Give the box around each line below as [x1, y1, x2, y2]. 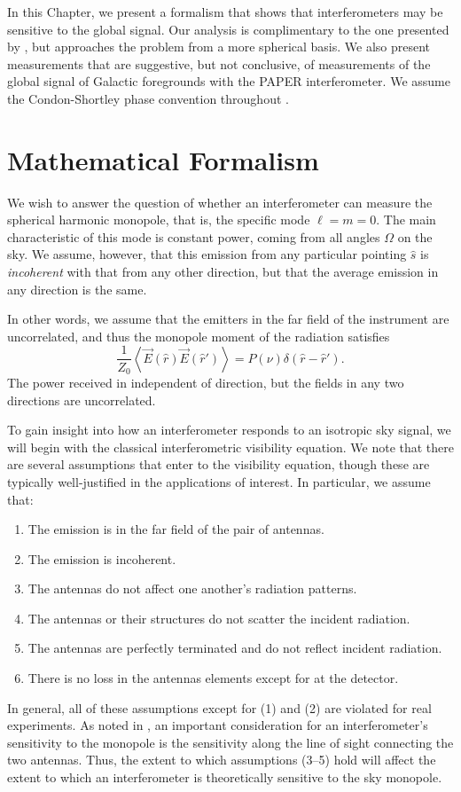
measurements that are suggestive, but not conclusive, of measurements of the [7, 54, 431, 73]
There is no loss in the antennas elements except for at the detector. [27, 669, 399, 687]
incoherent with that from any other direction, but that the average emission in [7, 263, 439, 281]
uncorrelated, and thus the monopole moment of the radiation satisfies [7, 326, 390, 345]
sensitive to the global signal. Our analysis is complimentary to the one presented [7, 20, 449, 38]
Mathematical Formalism [7, 141, 319, 177]
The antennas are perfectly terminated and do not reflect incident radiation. [27, 639, 442, 657]
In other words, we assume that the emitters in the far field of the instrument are [7, 310, 449, 328]
